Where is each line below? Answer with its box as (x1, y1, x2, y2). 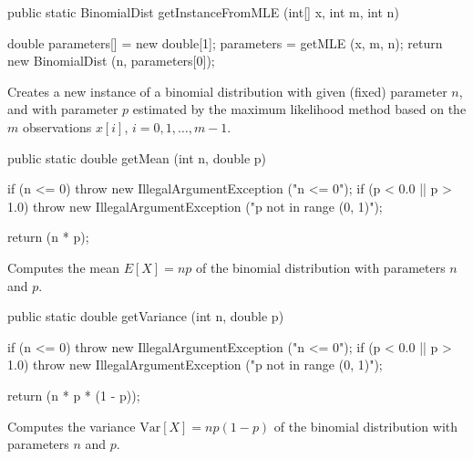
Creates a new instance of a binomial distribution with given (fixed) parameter (7, 81, 447, 100)
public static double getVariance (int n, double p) (7, 307, 284, 326)
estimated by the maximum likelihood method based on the (132, 99, 467, 119)
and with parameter (7, 99, 118, 119)
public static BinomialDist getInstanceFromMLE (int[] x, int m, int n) (7, 3, 399, 21)
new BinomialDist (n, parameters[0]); (7, 51, 215, 70)
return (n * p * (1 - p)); (7, 385, 140, 404)
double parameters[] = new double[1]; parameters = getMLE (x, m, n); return (7, 33, 443, 52)
